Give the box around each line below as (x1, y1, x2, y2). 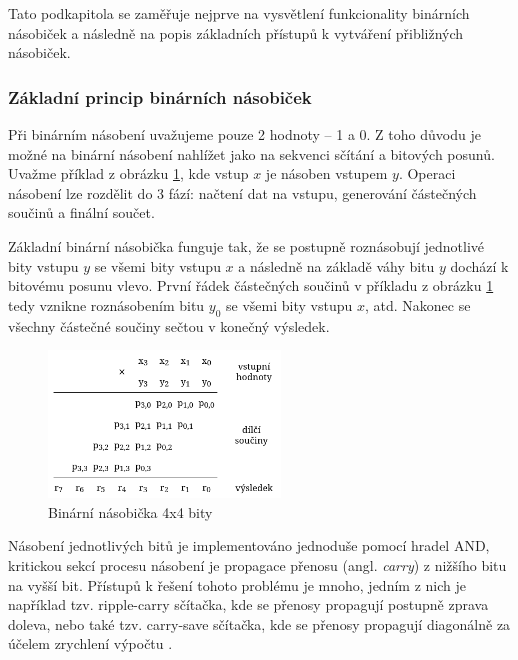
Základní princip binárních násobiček (8, 84, 312, 109)
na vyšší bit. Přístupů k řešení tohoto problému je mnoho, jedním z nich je (8, 574, 466, 595)
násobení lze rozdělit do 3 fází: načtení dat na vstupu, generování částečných (8, 182, 477, 203)
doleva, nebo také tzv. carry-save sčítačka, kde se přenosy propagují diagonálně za (8, 613, 511, 634)
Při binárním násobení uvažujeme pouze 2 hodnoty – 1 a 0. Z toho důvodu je (8, 124, 481, 144)
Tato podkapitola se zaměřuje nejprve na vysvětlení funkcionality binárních (8, 3, 470, 23)
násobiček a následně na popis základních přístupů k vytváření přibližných (8, 22, 464, 43)
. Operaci (398, 163, 456, 184)
